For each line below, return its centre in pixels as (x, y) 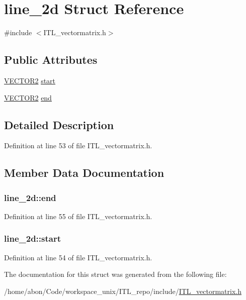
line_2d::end (30, 197)
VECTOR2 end (28, 97)
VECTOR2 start (30, 80)
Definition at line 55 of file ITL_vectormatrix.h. (78, 216)
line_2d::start (32, 238)
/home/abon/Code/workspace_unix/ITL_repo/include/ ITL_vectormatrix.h (123, 291)
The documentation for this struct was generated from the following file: (115, 274)
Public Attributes (51, 60)
